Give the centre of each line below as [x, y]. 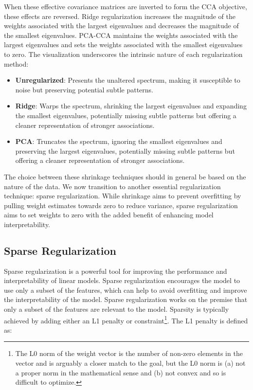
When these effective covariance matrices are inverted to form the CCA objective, [126, 6]
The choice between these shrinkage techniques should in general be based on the [125, 176]
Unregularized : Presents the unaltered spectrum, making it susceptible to [128, 80]
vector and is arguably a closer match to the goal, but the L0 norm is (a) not [130, 363]
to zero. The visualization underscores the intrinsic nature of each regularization [123, 54]
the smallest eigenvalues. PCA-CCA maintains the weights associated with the [121, 35]
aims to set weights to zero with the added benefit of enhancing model [109, 215]
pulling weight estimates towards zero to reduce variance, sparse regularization [121, 205]
